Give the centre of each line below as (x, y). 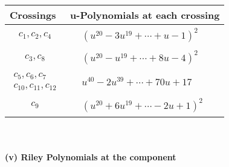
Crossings (33, 15)
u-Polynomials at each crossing (145, 15)
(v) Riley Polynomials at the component (91, 156)
